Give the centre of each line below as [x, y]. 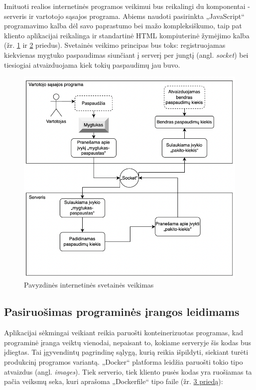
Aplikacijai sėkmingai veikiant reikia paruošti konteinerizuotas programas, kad [124, 333]
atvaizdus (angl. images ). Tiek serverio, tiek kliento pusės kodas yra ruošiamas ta [128, 371]
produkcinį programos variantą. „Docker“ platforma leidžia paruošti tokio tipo [124, 361]
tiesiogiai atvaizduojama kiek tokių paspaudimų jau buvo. [92, 64]
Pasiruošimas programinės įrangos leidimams [122, 312]
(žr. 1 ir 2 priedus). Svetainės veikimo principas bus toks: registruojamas [115, 45]
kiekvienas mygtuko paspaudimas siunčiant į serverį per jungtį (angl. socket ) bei [126, 54]
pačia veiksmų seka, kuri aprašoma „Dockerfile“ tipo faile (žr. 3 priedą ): [114, 381]
